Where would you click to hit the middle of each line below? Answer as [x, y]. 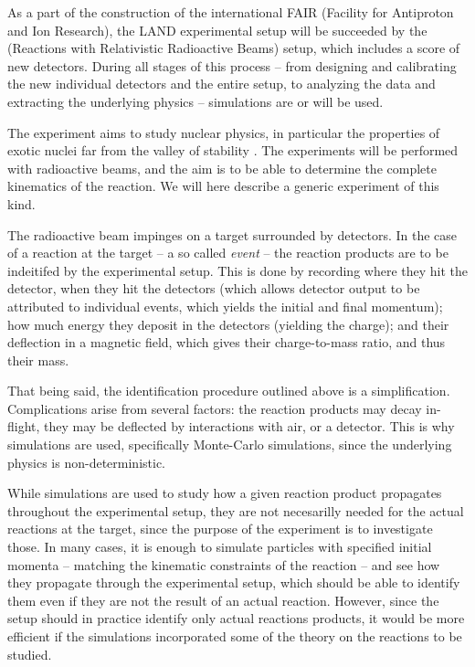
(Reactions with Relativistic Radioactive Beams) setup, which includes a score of [234, 48]
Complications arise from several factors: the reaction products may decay [215, 408]
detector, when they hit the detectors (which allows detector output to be [214, 288]
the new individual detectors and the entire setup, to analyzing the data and [222, 84]
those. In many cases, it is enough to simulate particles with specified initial [220, 547]
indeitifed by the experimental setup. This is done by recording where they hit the [238, 270]
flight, [24, 426]
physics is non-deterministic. [87, 462]
